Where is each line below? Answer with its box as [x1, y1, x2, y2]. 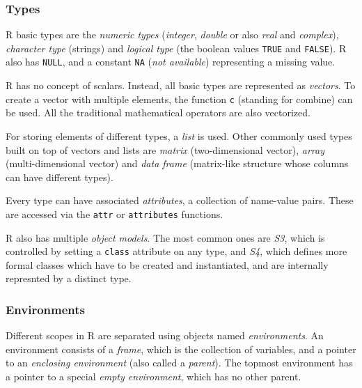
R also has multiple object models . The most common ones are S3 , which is [6, 230, 325, 245]
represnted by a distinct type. [6, 271, 132, 286]
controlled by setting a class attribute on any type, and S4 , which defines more [6, 244, 347, 258]
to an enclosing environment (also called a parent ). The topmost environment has [6, 355, 353, 370]
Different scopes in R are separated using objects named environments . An [6, 328, 324, 343]
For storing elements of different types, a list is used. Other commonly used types [6, 128, 352, 143]
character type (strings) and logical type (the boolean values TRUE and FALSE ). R [6, 40, 347, 55]
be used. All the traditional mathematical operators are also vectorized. [6, 105, 310, 120]
